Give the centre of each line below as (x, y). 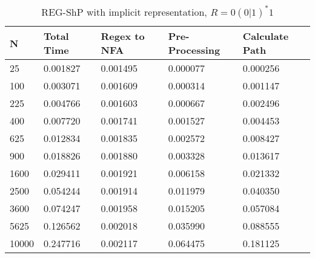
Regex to (123, 36)
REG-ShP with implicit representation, (124, 12)
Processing (194, 50)
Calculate (266, 36)
